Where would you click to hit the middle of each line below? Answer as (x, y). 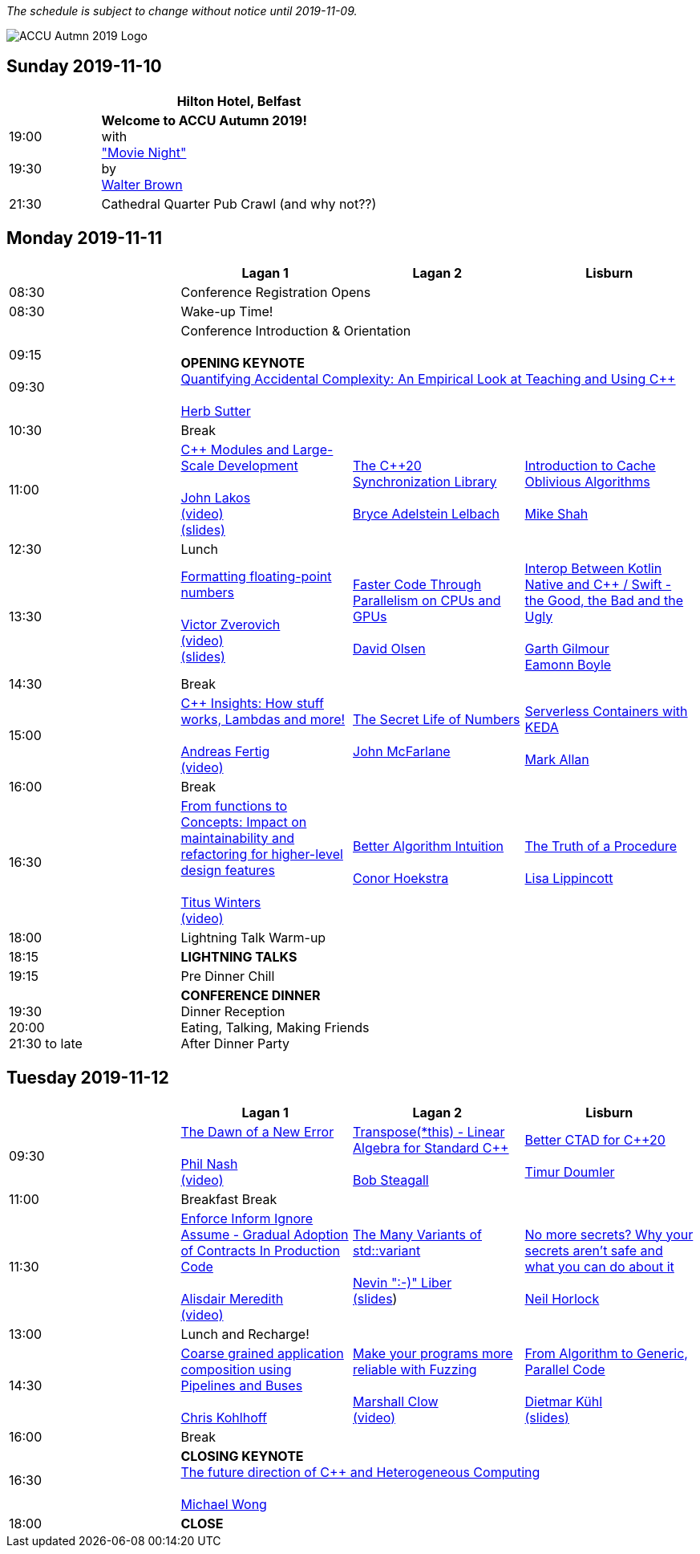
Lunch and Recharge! (245, 1334)
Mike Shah (556, 513)
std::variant (387, 1250)
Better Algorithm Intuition (429, 846)
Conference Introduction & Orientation (296, 330)
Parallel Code (565, 1369)
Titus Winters (221, 902)
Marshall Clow (396, 1401)
